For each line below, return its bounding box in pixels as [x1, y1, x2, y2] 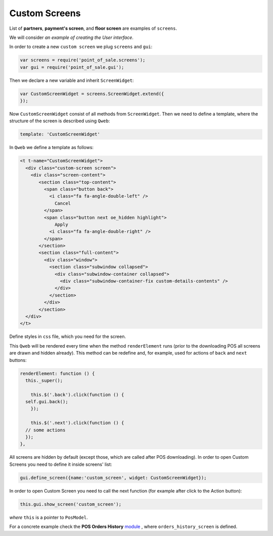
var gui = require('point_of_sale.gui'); [20, 64, 124, 70]
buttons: [9, 357, 27, 363]
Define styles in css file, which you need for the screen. [9, 333, 126, 339]
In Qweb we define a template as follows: [9, 144, 94, 151]
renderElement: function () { [20, 370, 95, 376]
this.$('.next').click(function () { [30, 420, 124, 426]
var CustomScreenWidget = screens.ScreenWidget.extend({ [20, 91, 164, 96]
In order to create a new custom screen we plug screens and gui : [9, 43, 153, 50]
